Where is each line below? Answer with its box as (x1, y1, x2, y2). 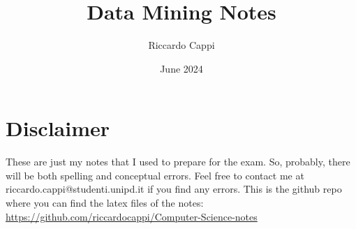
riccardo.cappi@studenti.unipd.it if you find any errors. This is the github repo (6, 182, 342, 196)
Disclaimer (6, 114, 110, 142)
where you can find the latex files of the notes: (6, 195, 204, 210)
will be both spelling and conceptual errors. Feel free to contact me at (6, 168, 304, 182)
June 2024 (160, 61, 203, 75)
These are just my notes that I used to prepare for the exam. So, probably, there (6, 154, 350, 169)
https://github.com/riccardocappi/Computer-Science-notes (6, 209, 258, 223)
